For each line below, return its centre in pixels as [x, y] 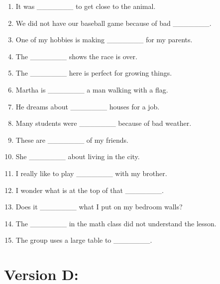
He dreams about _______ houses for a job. [88, 106]
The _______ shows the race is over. [76, 56]
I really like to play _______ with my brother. [91, 173]
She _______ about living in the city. [78, 156]
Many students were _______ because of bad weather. [104, 123]
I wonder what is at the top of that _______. [90, 190]
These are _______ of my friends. [72, 140]
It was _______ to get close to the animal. [86, 6]
